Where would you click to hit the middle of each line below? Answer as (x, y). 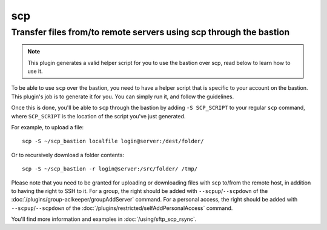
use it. (35, 71)
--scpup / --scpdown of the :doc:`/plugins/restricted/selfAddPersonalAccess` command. (122, 208)
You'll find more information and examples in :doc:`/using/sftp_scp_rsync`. (104, 219)
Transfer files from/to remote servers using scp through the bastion (150, 32)
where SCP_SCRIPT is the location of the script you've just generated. (98, 116)
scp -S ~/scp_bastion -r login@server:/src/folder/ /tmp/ (110, 169)
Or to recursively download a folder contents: (68, 155)
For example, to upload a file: (48, 127)
